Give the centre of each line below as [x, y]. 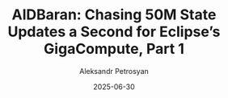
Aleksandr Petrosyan [114, 71]
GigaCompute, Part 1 [114, 49]
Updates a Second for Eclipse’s [114, 32]
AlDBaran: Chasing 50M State [114, 15]
